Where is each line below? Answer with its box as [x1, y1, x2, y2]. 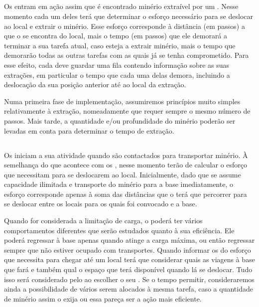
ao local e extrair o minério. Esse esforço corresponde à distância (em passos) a [4, 20, 245, 31]
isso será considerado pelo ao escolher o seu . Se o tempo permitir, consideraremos [4, 274, 255, 284]
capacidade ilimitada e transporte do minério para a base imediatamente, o [4, 179, 233, 189]
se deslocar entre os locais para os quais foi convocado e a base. [4, 198, 197, 209]
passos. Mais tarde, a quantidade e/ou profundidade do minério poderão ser [4, 115, 236, 126]
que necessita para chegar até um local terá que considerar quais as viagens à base [4, 254, 255, 265]
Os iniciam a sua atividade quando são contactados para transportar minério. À [4, 150, 248, 160]
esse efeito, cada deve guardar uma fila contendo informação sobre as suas [4, 59, 230, 70]
